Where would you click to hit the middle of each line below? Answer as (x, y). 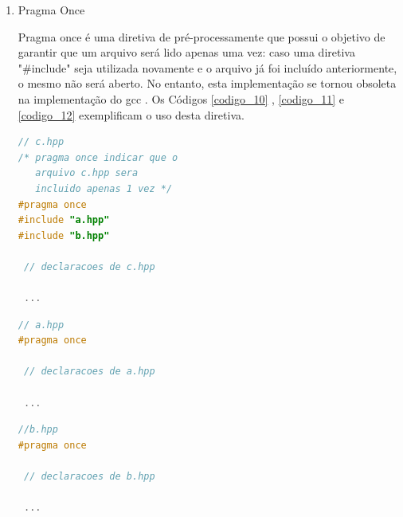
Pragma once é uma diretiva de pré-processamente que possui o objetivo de (201, 36)
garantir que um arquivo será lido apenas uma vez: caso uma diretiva (186, 52)
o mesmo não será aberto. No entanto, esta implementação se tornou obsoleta (207, 83)
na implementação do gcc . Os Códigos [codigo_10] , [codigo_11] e (181, 98)
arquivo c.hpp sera (87, 173)
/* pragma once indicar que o (98, 157)
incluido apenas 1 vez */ (104, 188)
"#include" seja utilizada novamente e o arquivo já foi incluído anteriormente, (207, 67)
